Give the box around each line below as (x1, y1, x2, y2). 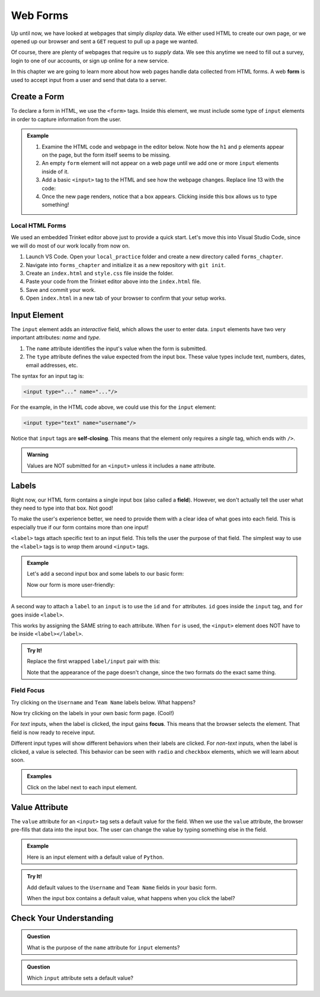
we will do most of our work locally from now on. (11, 242, 130, 249)
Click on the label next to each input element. (27, 783, 137, 790)
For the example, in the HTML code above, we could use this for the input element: (11, 404, 216, 411)
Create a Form (11, 92, 65, 102)
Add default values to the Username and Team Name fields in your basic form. (27, 884, 217, 891)
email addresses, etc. (25, 361, 78, 369)
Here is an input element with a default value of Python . (27, 853, 164, 861)
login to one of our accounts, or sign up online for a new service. (11, 57, 169, 64)
